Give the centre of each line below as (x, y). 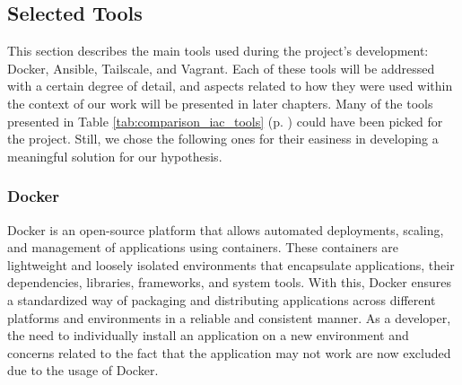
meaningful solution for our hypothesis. (115, 156)
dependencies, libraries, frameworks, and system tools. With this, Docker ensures (229, 282)
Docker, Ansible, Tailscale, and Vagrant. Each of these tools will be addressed (221, 68)
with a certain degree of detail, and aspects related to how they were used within (230, 86)
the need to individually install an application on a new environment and (208, 335)
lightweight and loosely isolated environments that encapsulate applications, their (231, 264)
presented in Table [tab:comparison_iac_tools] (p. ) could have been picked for (225, 121)
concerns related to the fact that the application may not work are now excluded (229, 352)
